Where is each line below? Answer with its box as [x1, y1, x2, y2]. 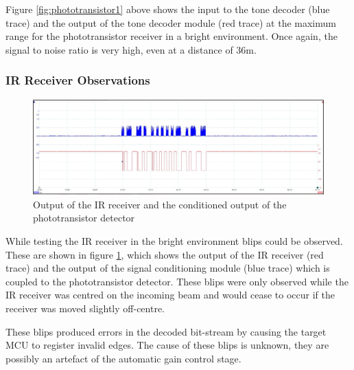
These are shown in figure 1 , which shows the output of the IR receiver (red [5, 247, 324, 261]
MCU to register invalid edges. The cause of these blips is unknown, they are [5, 338, 329, 352]
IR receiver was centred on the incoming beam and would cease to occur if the [5, 287, 335, 302]
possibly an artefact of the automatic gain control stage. [5, 351, 241, 365]
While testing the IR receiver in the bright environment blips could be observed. [5, 234, 343, 248]
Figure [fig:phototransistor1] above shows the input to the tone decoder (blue [5, 2, 330, 16]
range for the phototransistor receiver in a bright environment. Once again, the [5, 29, 338, 43]
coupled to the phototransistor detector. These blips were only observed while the [5, 274, 349, 288]
